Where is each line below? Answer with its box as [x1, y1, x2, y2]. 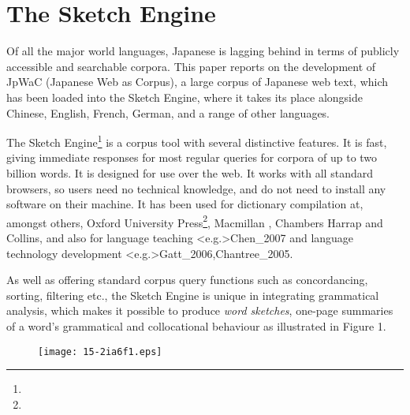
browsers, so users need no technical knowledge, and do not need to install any [6, 180, 386, 196]
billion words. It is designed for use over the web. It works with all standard [6, 164, 373, 181]
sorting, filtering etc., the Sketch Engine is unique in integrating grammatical [6, 286, 379, 303]
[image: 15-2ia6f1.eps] [38, 346, 162, 357]
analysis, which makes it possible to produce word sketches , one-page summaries [6, 302, 393, 319]
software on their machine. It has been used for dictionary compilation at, [6, 196, 363, 212]
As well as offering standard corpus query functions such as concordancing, [6, 271, 368, 288]
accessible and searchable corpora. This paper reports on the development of [6, 58, 376, 74]
